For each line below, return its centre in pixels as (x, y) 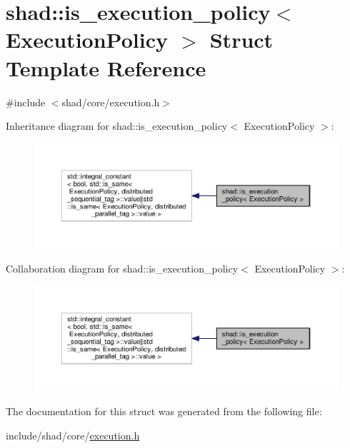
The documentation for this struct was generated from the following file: (164, 411)
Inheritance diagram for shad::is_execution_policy (117, 126)
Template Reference (106, 67)
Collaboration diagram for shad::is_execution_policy (122, 269)
